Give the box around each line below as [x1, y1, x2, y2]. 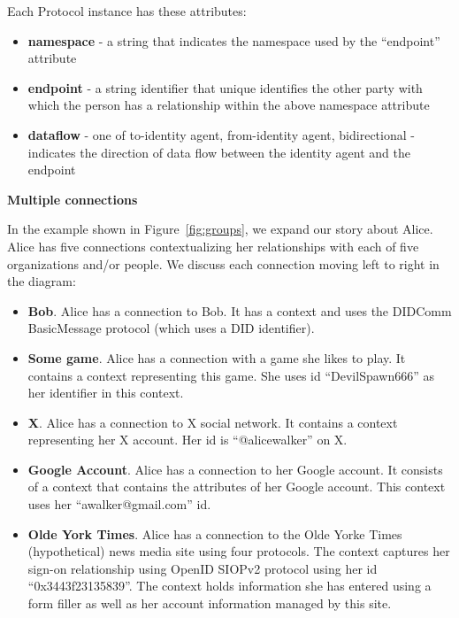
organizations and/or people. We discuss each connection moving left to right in [7, 254, 440, 273]
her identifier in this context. [27, 383, 184, 402]
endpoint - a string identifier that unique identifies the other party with [27, 78, 423, 97]
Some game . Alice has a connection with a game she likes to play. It [27, 348, 406, 367]
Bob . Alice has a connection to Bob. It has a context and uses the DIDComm [27, 301, 452, 320]
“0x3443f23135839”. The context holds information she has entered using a [27, 576, 432, 595]
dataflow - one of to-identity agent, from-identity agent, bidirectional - [27, 125, 415, 143]
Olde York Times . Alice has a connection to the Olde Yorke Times [27, 524, 402, 543]
